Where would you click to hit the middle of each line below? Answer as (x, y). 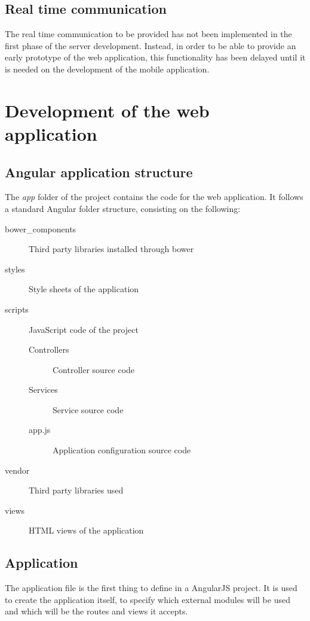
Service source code (88, 409)
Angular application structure (99, 172)
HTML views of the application (86, 530)
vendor (17, 470)
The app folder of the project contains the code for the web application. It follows (154, 197)
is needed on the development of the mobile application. (107, 69)
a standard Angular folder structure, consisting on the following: (123, 208)
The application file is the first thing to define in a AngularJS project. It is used (151, 588)
